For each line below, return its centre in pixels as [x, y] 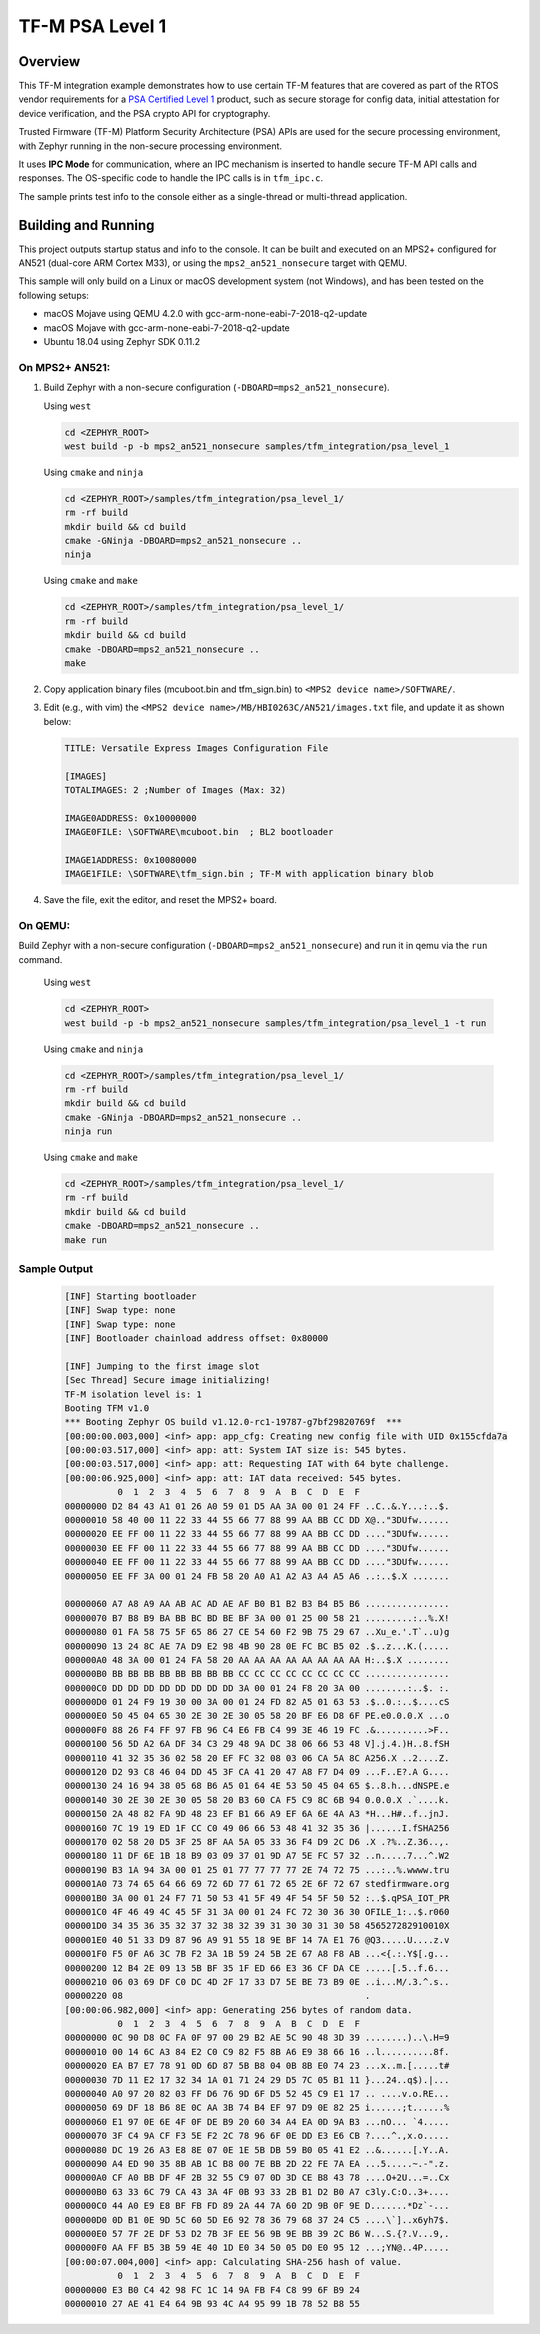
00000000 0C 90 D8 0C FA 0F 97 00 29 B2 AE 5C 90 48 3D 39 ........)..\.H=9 [257, 2038]
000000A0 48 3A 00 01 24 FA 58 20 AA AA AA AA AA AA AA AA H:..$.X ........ [257, 1659]
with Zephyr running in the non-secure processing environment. [150, 146]
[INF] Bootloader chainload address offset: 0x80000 [196, 1338]
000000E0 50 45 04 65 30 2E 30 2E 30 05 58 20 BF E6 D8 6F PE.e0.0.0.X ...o [257, 1716]
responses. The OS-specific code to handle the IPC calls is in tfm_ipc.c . [171, 178]
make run [86, 1239]
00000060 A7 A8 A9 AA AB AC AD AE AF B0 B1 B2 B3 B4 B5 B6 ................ [257, 1604]
